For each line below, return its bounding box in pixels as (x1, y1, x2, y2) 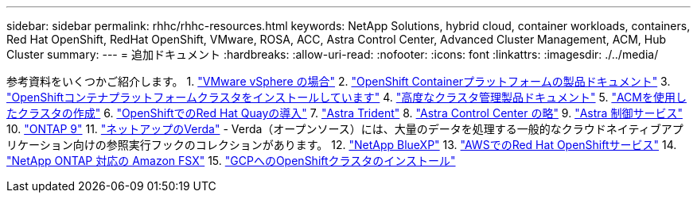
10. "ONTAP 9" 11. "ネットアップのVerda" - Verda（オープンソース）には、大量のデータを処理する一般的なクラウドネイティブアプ (6, 122, 683, 136)
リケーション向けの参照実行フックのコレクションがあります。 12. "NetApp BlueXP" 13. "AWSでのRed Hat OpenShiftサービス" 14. (6, 138, 677, 151)
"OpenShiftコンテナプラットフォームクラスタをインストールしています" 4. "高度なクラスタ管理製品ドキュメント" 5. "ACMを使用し (6, 90, 687, 104)
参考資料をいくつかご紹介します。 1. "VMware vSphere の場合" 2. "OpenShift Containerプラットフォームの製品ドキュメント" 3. (6, 75, 671, 88)
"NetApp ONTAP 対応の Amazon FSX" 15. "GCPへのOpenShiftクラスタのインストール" (6, 154, 456, 167)
